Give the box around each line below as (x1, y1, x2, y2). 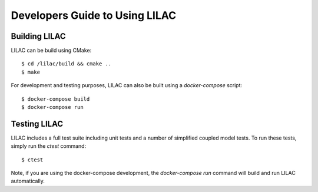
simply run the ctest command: (11, 143, 87, 150)
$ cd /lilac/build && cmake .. (21, 61, 112, 67)
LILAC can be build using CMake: (11, 47, 92, 54)
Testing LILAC (11, 118, 64, 129)
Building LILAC (11, 31, 66, 41)
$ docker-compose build (21, 95, 90, 102)
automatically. (11, 177, 45, 185)
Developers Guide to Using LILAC (11, 9, 177, 22)
